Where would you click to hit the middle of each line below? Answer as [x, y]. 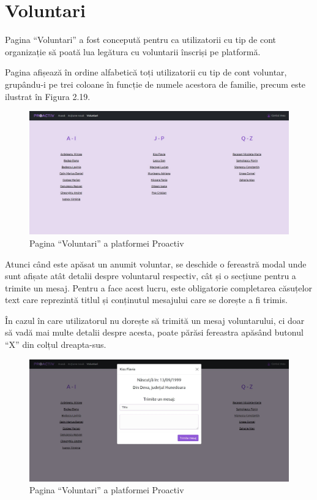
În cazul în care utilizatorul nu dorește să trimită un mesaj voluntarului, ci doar [155, 320]
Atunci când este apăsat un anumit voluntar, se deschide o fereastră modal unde [156, 263]
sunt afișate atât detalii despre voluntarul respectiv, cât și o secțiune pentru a [151, 276]
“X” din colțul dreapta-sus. [56, 344]
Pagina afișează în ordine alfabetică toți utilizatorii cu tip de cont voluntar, [146, 72]
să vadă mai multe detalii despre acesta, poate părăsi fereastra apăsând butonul [154, 332]
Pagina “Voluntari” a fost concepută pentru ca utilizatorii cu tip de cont [140, 40]
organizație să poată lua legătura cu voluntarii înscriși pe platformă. [133, 51]
